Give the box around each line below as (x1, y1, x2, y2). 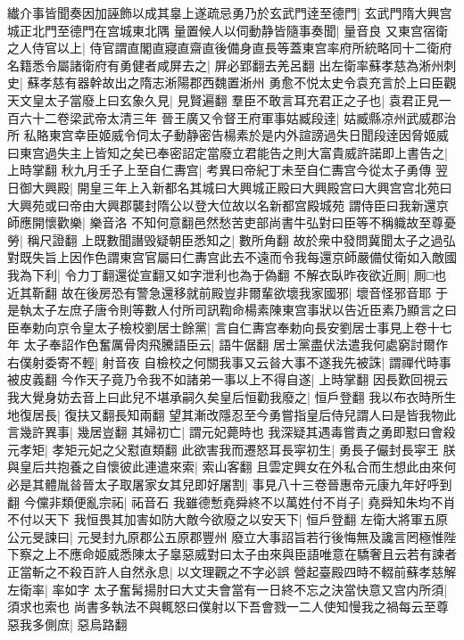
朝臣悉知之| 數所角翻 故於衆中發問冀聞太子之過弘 (169, 230, 456, 249)
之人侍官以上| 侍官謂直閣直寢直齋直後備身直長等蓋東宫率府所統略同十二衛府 (7, 38, 452, 57)
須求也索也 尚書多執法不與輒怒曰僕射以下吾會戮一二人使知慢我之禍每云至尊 (7, 597, 449, 616)
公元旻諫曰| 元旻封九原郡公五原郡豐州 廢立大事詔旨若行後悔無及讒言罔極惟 (7, 527, 444, 546)
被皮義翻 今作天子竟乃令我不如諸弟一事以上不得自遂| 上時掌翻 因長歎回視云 (7, 370, 448, 389)
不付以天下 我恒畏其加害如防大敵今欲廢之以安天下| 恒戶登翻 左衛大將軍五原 (7, 510, 448, 529)
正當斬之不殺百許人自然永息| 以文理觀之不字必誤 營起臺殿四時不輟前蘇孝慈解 (7, 562, 457, 580)
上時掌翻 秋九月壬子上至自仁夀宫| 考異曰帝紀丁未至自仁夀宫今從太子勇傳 (7, 160, 432, 179)
